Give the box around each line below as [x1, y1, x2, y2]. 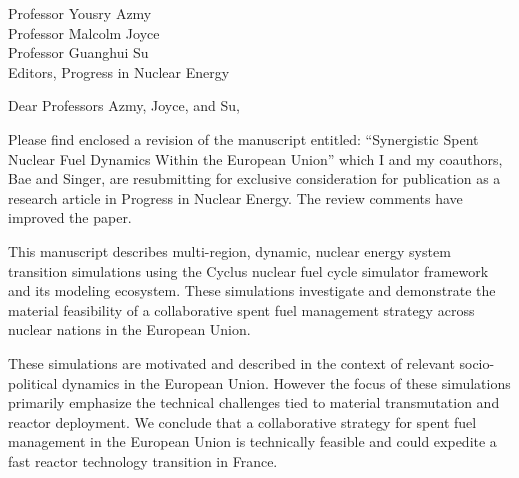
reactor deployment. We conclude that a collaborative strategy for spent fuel [8, 411, 477, 432]
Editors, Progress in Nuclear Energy [8, 61, 230, 82]
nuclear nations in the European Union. [8, 319, 251, 340]
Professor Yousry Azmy [8, 3, 152, 23]
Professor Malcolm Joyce [8, 22, 160, 43]
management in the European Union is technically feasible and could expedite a [8, 431, 497, 452]
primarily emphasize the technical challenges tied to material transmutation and [8, 392, 500, 413]
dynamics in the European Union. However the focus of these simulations [62, 372, 511, 393]
